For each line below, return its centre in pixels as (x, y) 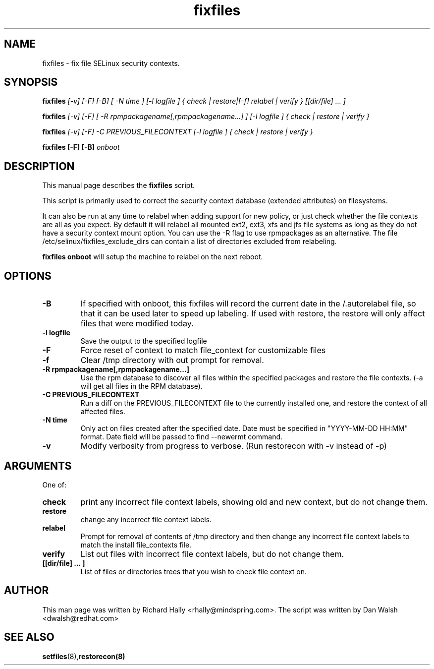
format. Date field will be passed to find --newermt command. (182, 437)
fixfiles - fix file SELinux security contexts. (111, 63)
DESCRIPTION (39, 166)
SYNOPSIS (31, 82)
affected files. (103, 412)
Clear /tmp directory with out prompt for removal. (172, 360)
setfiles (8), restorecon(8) (84, 656)
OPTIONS (28, 276)
